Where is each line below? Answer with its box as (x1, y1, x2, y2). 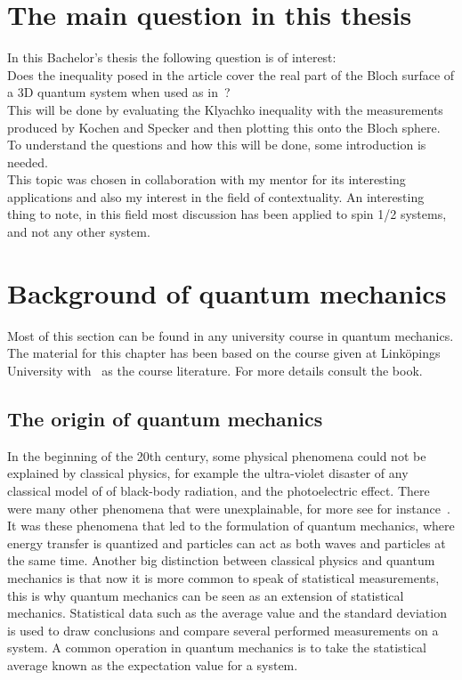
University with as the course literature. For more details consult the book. (7, 360, 423, 379)
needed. (7, 152, 48, 171)
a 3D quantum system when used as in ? (7, 83, 231, 101)
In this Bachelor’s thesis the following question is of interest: (7, 48, 336, 67)
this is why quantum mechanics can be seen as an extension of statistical (7, 586, 404, 604)
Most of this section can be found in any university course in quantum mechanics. (7, 326, 454, 344)
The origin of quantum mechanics (7, 404, 323, 432)
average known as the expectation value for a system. (7, 655, 298, 674)
